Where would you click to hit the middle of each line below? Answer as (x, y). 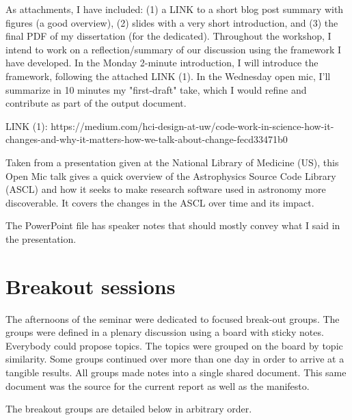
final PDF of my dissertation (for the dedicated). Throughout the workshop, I (168, 36)
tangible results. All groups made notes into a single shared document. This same (176, 372)
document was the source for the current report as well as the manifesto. (158, 385)
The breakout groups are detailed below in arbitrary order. (129, 409)
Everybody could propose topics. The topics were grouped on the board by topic (174, 345)
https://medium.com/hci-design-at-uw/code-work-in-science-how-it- (192, 126)
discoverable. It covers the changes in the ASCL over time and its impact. (160, 202)
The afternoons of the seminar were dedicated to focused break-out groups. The (173, 318)
